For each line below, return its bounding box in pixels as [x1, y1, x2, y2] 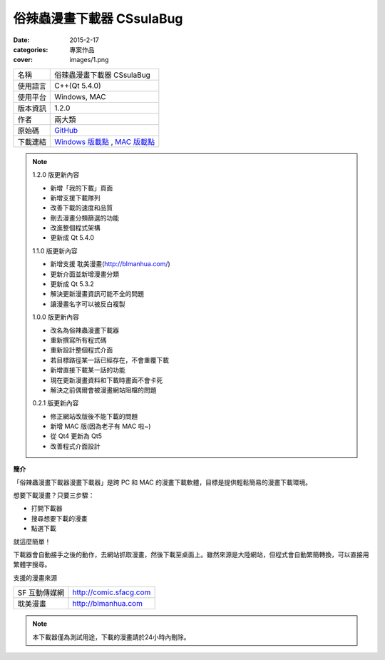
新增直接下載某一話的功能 [50, 366, 125, 375]
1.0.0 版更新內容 [32, 313, 80, 321]
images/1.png [69, 56, 109, 64]
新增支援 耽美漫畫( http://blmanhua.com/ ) [50, 260, 170, 268]
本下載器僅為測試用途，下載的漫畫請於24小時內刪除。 [32, 632, 190, 641]
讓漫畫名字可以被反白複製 [50, 300, 125, 308]
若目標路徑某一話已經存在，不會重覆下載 [50, 355, 169, 364]
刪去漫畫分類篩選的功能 [50, 213, 119, 222]
